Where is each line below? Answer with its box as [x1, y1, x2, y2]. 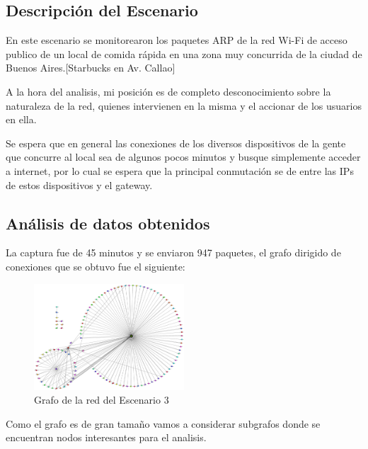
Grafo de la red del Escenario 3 [34, 392, 169, 407]
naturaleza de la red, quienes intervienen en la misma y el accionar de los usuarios [6, 98, 362, 113]
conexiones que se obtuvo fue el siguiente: [6, 258, 185, 273]
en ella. [6, 112, 37, 127]
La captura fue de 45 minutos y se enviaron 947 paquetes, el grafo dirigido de [6, 245, 341, 260]
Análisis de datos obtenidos [6, 212, 210, 234]
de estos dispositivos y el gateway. [6, 177, 153, 192]
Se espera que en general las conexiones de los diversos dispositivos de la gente [6, 135, 346, 150]
